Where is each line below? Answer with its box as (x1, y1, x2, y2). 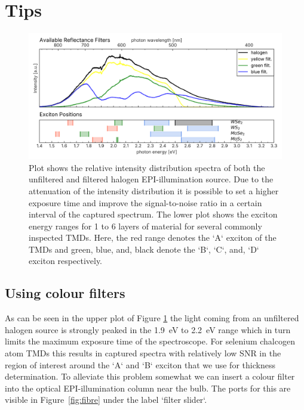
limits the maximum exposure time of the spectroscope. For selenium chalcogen (5, 335, 295, 347)
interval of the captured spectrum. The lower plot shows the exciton (29, 208, 278, 220)
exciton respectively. (29, 254, 103, 267)
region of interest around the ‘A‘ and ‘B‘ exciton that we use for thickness (5, 358, 275, 371)
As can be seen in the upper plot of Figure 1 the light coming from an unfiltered (5, 312, 299, 324)
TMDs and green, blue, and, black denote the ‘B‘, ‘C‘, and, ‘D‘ (29, 243, 259, 255)
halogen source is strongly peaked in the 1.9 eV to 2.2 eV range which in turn (5, 323, 291, 336)
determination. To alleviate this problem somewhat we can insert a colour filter (5, 370, 295, 383)
